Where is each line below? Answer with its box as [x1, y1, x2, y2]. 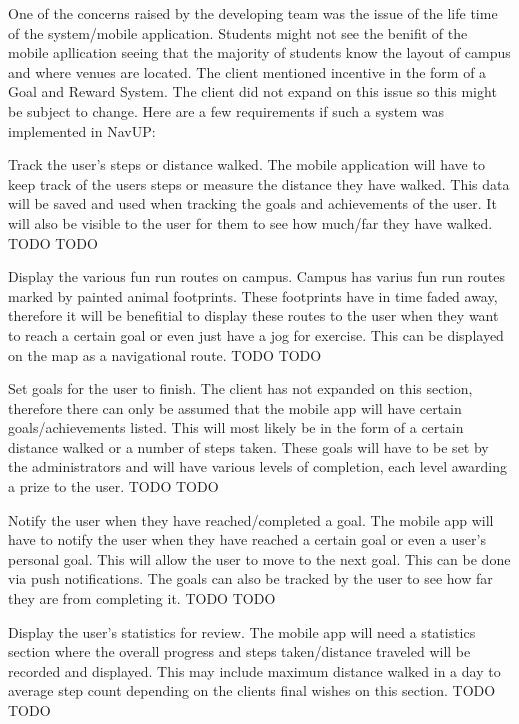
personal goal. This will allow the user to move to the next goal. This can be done [8, 548, 511, 569]
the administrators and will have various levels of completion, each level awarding [8, 456, 507, 477]
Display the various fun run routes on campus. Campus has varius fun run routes [8, 266, 505, 287]
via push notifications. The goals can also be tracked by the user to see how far [8, 568, 493, 589]
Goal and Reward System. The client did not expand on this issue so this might [8, 81, 497, 102]
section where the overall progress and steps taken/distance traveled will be [8, 641, 471, 662]
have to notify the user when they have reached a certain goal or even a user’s [8, 529, 486, 550]
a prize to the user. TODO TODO [8, 476, 219, 497]
